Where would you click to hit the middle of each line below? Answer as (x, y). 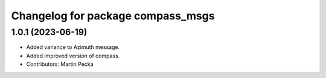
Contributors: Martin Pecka (60, 64)
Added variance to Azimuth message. (73, 47)
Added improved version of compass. (73, 56)
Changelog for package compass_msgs (113, 16)
